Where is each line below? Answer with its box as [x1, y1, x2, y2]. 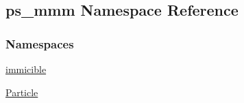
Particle [5, 85, 38, 99]
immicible [5, 62, 47, 76]
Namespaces [5, 35, 74, 52]
